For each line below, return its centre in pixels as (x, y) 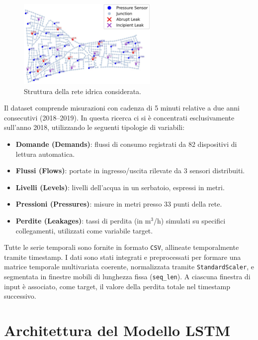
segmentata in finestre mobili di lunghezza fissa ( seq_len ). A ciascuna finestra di (127, 276)
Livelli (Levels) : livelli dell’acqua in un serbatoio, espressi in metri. (120, 187)
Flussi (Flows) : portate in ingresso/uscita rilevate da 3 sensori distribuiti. (130, 170)
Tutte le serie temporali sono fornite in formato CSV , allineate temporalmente (122, 247)
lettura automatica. (45, 154)
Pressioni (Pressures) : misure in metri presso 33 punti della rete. (119, 204)
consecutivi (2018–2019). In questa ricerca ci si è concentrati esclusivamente (119, 117)
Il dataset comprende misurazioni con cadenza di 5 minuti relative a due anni (122, 108)
